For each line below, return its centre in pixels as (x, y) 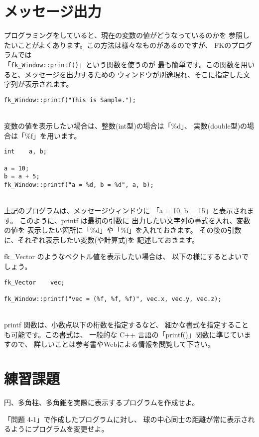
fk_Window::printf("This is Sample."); (70, 100)
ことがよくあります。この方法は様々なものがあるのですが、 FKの (125, 45)
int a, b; (25, 152)
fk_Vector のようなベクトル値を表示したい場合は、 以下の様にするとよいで (126, 256)
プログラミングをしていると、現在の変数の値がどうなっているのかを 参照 (123, 35)
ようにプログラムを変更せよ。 (60, 429)
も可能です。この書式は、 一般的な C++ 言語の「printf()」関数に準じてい (124, 334)
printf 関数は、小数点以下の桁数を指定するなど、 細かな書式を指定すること (126, 325)
